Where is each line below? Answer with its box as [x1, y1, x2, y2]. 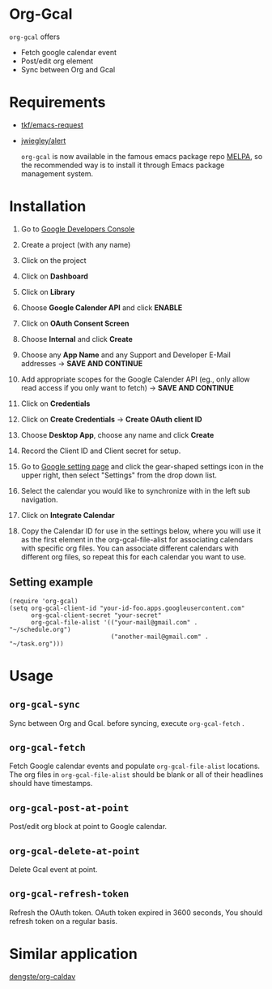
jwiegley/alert [20, 136, 66, 145]
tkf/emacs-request [20, 119, 84, 130]
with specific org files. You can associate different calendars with [20, 543, 240, 553]
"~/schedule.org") [9, 625, 71, 633]
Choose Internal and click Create [20, 334, 133, 343]
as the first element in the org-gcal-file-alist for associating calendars [20, 534, 253, 544]
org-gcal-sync [9, 699, 80, 710]
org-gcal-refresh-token [9, 888, 130, 900]
